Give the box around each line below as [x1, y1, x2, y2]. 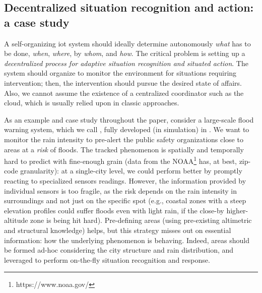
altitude [4, 215, 28, 225]
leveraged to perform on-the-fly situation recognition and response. [4, 254, 210, 265]
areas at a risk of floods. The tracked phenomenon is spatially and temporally [4, 144, 244, 154]
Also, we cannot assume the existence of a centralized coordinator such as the [4, 87, 244, 98]
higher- [226, 205, 248, 215]
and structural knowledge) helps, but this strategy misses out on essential [4, 224, 231, 235]
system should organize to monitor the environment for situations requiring [4, 68, 237, 78]
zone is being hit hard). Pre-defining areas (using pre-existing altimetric [30, 215, 252, 225]
